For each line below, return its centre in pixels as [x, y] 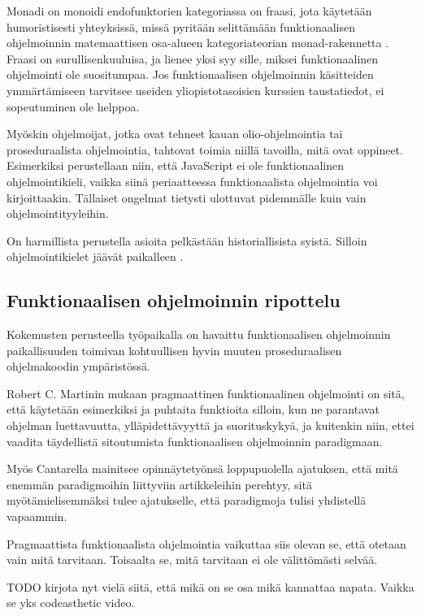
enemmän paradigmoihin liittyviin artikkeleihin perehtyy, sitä [159, 484]
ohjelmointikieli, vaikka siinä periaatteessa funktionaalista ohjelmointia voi [192, 181]
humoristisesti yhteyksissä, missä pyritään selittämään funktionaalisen [181, 26]
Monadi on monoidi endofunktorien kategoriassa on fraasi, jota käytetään [189, 11]
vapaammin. [37, 516]
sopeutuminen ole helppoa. [73, 106]
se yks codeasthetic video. [71, 603]
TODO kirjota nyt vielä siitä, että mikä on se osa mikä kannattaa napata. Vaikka [210, 586]
